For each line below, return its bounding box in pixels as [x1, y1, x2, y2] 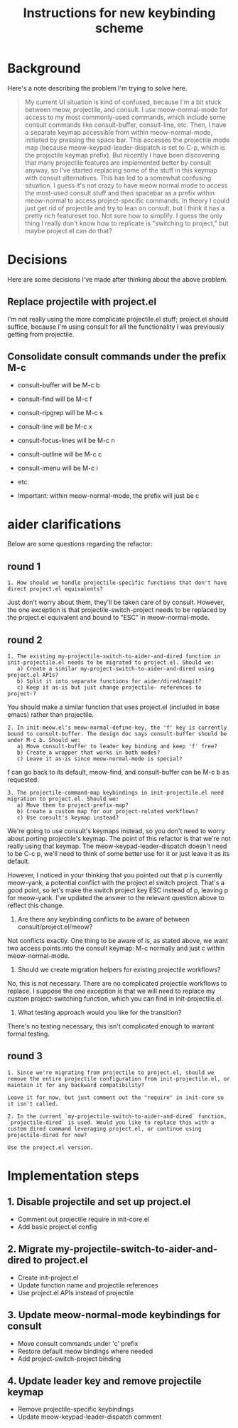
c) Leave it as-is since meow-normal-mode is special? [16, 755, 183, 763]
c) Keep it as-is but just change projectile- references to [16, 684, 202, 691]
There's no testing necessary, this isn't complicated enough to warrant [7, 1022, 215, 1031]
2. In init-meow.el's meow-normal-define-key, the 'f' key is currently [7, 724, 227, 732]
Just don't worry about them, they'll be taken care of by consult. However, [7, 598, 225, 607]
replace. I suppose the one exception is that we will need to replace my [7, 986, 215, 996]
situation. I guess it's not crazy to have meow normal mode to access [24, 180, 228, 190]
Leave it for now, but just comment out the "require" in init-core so [7, 1093, 224, 1101]
